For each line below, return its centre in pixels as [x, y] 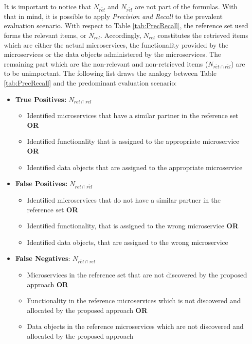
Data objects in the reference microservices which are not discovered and [135, 326]
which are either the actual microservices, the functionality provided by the [116, 44]
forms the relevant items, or [45, 35]
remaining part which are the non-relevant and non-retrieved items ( [106, 63]
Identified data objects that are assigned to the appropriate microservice [135, 167]
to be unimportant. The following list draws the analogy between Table [110, 73]
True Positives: [41, 99]
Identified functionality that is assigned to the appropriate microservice [133, 141]
